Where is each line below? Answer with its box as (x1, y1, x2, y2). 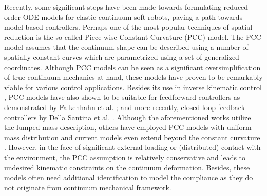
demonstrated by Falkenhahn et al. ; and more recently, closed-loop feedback (4, 101, 245, 112)
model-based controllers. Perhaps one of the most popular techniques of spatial (4, 21, 253, 32)
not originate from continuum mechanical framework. (4, 182, 171, 192)
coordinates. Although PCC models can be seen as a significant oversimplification (4, 61, 261, 72)
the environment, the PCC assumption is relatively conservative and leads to (4, 151, 246, 162)
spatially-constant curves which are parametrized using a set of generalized (4, 51, 239, 62)
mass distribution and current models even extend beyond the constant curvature (4, 132, 260, 142)
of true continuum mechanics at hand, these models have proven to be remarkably (4, 72, 263, 82)
